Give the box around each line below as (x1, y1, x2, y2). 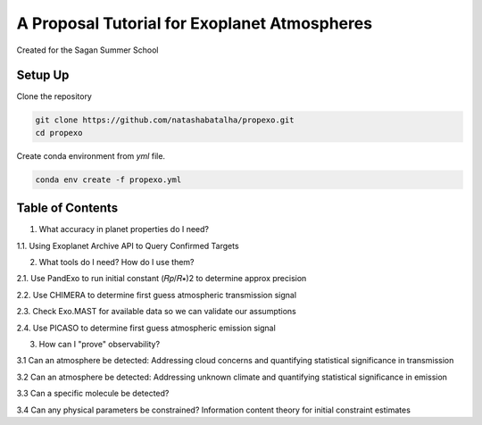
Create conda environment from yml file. (16, 150, 165, 161)
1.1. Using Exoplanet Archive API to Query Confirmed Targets (16, 240, 240, 251)
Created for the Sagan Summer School (16, 45, 159, 55)
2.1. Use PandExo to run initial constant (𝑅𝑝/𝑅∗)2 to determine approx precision (16, 273, 307, 284)
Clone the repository (16, 91, 93, 102)
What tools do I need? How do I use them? (38, 257, 195, 268)
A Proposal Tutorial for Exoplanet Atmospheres (16, 13, 373, 33)
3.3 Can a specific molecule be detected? (16, 388, 170, 399)
